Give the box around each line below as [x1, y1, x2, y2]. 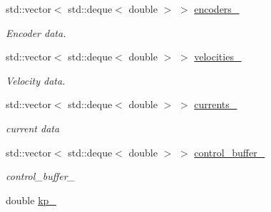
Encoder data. [6, 25, 66, 40]
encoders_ [194, 1, 240, 16]
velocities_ [194, 49, 242, 64]
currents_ [194, 97, 237, 112]
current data [6, 120, 60, 135]
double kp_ [6, 192, 56, 207]
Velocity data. [6, 73, 66, 88]
